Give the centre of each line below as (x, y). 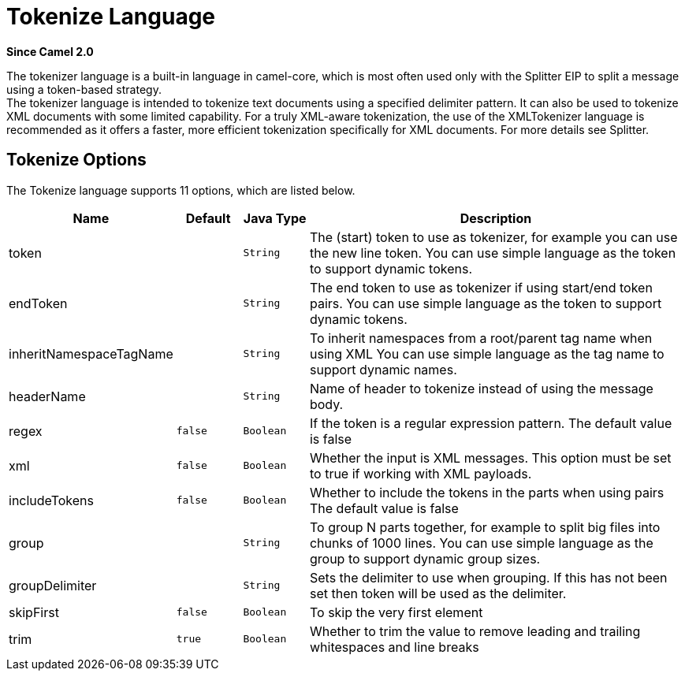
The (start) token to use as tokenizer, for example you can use (493, 237)
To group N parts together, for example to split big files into (485, 527)
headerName (47, 396)
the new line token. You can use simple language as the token (493, 253)
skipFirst (34, 612)
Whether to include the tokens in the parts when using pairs (487, 492)
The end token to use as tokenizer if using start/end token (481, 287)
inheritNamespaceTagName (91, 353)
